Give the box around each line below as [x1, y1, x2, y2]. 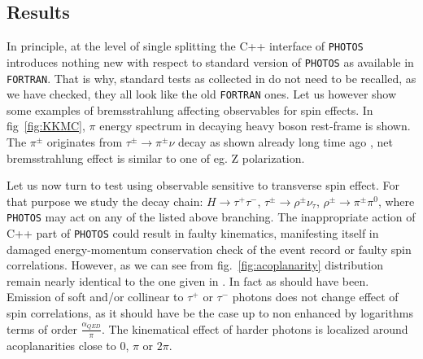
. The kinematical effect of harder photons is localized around [101, 320, 408, 337]
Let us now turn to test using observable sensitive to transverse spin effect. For [7, 177, 400, 194]
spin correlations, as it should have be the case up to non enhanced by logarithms [7, 304, 413, 322]
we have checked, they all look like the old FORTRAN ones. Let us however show [7, 85, 397, 103]
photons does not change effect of [232, 288, 399, 305]
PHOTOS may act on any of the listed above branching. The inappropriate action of [7, 208, 416, 225]
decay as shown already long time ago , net [178, 134, 393, 151]
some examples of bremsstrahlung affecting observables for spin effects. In [7, 101, 373, 118]
